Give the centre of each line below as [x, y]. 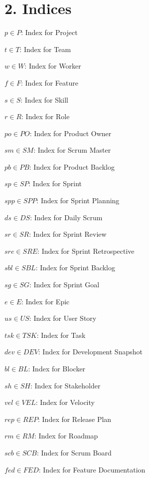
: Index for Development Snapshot [90, 352]
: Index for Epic [45, 301]
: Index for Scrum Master [72, 150]
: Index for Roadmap [66, 436]
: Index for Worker [53, 66]
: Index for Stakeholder [65, 385]
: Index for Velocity [65, 402]
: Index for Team [45, 49]
